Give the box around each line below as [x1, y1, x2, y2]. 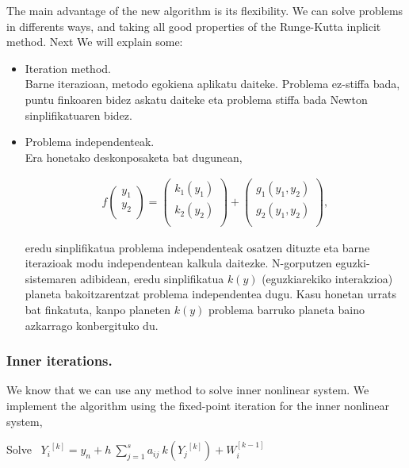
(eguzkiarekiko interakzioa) [262, 270, 393, 286]
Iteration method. [25, 59, 111, 76]
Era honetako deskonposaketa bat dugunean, [25, 148, 243, 165]
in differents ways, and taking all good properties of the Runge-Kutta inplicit [6, 17, 381, 34]
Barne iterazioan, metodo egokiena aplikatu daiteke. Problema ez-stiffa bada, [25, 75, 400, 92]
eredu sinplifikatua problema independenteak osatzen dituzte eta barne [25, 239, 370, 255]
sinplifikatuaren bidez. [25, 106, 132, 123]
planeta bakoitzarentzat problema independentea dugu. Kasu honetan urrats [25, 286, 396, 302]
